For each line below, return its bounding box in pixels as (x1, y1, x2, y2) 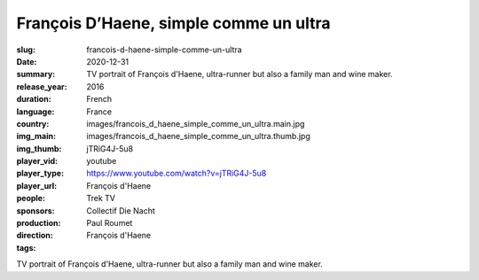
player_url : (16, 180, 58, 191)
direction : (16, 230, 53, 241)
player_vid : (16, 156, 58, 167)
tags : (16, 242, 36, 253)
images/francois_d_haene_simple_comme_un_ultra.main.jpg (86, 118, 305, 128)
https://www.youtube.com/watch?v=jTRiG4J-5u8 (86, 168, 267, 179)
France (86, 106, 113, 117)
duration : (16, 94, 52, 105)
